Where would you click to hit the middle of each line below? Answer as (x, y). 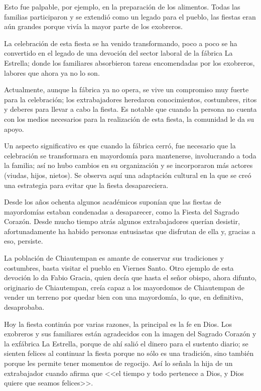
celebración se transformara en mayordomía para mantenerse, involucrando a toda (130, 155)
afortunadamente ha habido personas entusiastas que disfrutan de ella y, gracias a (130, 231)
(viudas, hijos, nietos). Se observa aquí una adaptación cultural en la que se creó (128, 175)
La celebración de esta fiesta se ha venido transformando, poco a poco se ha (121, 43)
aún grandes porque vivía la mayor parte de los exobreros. (93, 26)
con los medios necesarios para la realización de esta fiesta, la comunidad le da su (129, 119)
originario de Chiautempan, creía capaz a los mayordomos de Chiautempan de (124, 287)
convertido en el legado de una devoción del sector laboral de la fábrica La (118, 53)
